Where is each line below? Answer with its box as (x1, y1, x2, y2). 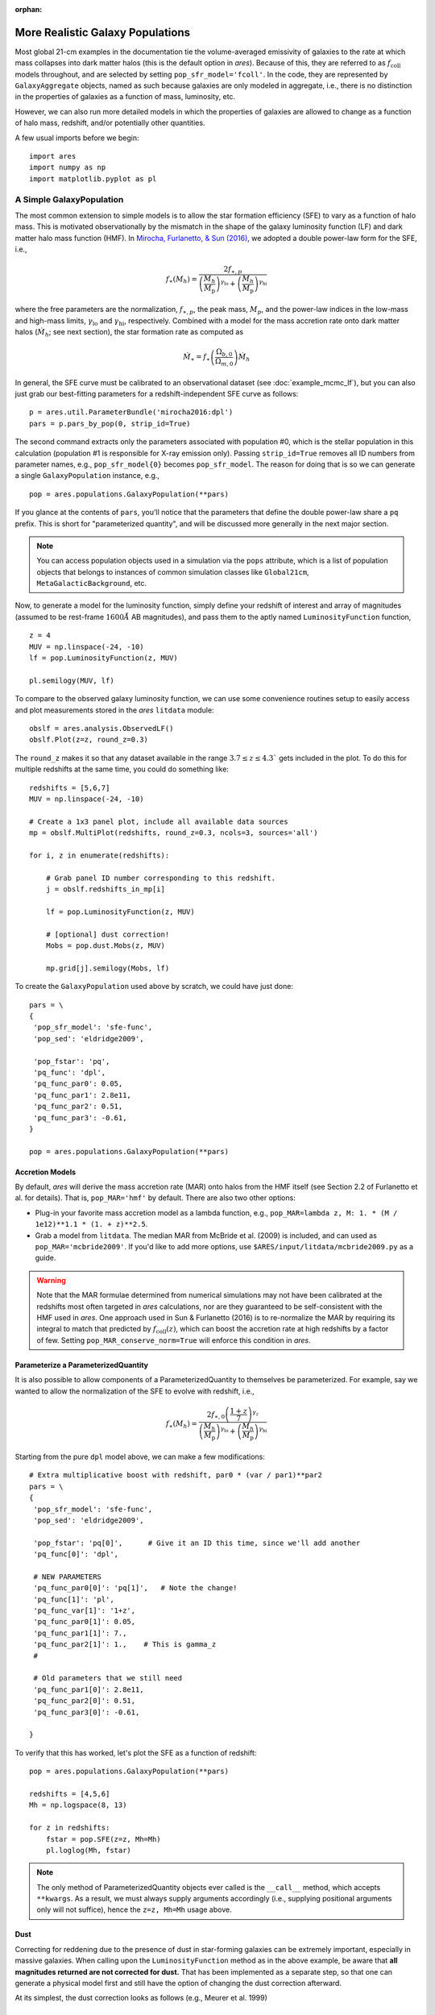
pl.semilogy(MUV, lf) (29, 675, 114, 685)
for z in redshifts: (29, 1823, 110, 1833)
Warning (36, 1275, 66, 1285)
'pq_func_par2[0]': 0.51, (33, 1697, 136, 1705)
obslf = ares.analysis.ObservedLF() (29, 724, 174, 733)
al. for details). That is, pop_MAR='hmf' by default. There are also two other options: (14, 1193, 296, 1203)
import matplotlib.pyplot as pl (29, 174, 157, 183)
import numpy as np (29, 163, 106, 172)
